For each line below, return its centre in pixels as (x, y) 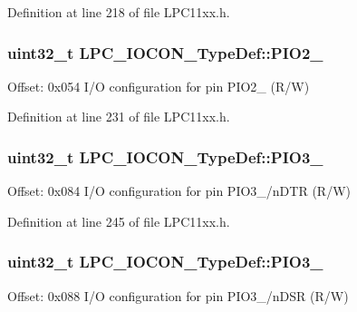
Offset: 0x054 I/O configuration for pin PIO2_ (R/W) (159, 86)
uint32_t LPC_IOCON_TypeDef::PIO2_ (165, 52)
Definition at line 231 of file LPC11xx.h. (119, 117)
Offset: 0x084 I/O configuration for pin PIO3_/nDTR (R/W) (179, 191)
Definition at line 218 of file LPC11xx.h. (119, 12)
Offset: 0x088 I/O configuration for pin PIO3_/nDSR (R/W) (178, 295)
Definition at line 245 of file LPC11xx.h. (119, 221)
